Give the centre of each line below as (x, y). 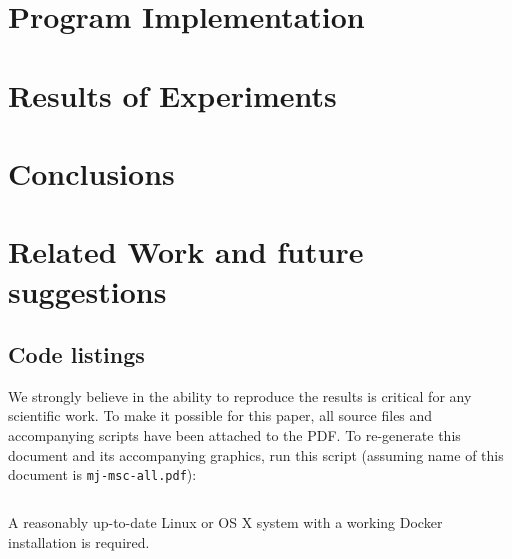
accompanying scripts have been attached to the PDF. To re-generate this (234, 435)
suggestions (87, 290)
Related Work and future (186, 251)
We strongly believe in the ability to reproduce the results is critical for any (240, 395)
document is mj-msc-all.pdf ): (102, 474)
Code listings (76, 354)
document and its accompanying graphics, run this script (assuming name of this (256, 454)
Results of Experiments (172, 94)
